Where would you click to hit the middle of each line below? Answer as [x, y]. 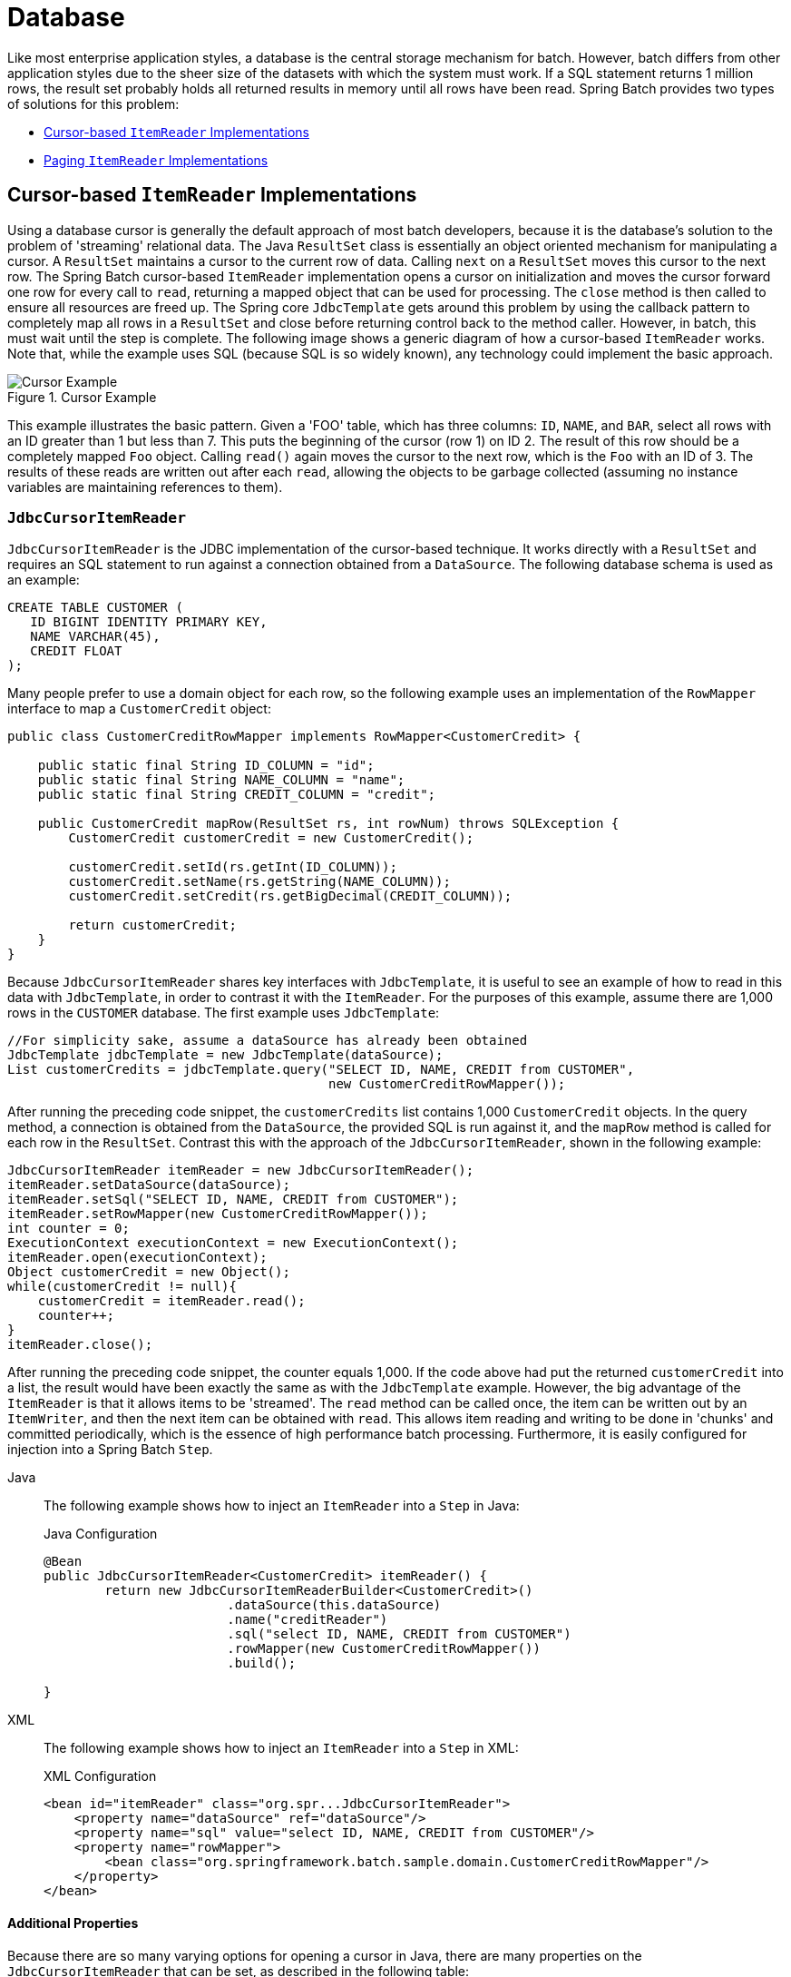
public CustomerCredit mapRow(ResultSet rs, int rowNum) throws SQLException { [328, 824]
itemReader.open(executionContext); [137, 1258]
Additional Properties [73, 1923]
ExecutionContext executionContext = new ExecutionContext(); [233, 1243]
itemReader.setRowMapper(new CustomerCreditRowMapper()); [218, 1214]
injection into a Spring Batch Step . [110, 1450]
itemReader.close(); [80, 1345]
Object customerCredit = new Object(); [149, 1272]
